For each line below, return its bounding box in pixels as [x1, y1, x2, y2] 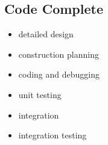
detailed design [18, 28, 74, 40]
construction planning [18, 48, 99, 60]
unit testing [18, 88, 62, 100]
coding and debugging [18, 68, 100, 81]
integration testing [18, 129, 87, 141]
